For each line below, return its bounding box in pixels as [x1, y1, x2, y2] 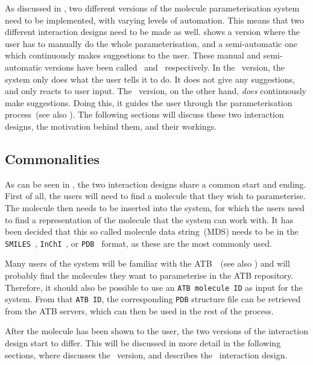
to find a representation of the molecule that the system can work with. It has [5, 213, 293, 226]
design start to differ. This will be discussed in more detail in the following [5, 337, 281, 349]
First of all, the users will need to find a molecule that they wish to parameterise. [5, 189, 306, 202]
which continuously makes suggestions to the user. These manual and [5, 49, 261, 62]
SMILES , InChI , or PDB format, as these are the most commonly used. [5, 236, 272, 249]
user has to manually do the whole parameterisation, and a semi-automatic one [5, 37, 297, 49]
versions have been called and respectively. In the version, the [45, 60, 285, 73]
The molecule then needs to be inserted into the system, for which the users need [5, 201, 305, 214]
